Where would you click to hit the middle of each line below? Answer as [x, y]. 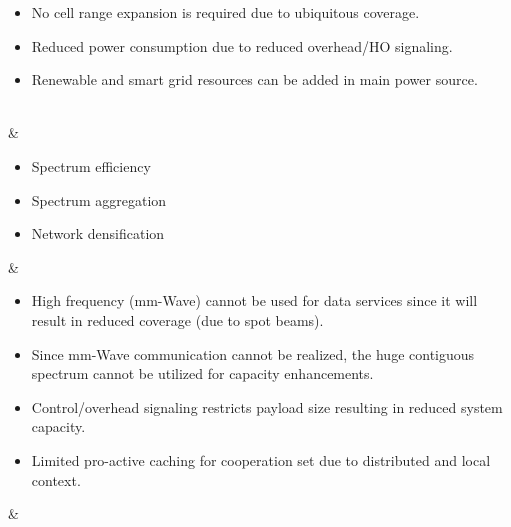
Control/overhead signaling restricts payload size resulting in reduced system [267, 406]
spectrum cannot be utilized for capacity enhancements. [202, 373]
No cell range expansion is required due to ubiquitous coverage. [225, 12]
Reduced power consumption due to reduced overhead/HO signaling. [242, 45]
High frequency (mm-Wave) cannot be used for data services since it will [254, 300]
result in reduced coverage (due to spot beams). [177, 319]
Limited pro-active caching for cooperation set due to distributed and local [261, 459]
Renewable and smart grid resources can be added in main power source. [254, 79]
